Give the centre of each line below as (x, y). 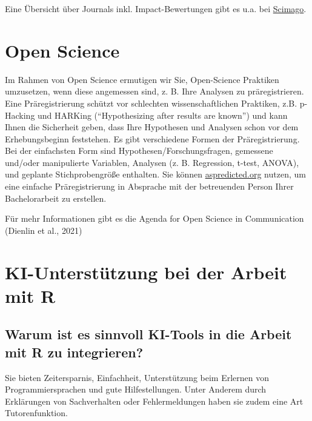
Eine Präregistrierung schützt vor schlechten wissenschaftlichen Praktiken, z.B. (151, 103)
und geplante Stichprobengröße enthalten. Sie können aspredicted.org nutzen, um (155, 174)
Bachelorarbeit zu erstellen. (56, 198)
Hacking (20, 115)
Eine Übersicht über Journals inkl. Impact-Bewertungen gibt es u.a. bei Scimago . (156, 8)
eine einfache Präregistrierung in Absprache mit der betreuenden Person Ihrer (149, 186)
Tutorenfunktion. (36, 413)
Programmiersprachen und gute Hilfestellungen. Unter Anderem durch (136, 389)
